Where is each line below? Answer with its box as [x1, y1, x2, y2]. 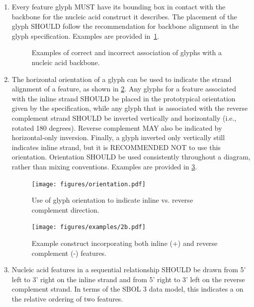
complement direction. [31, 204, 99, 215]
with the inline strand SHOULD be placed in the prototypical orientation [11, 93, 236, 103]
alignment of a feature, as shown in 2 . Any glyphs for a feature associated [11, 83, 237, 94]
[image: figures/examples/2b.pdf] [31, 224, 146, 231]
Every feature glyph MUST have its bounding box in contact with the [11, 1, 226, 11]
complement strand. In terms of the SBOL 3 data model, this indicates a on [11, 284, 244, 294]
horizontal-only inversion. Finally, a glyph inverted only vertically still [11, 132, 225, 143]
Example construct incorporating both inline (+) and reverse [31, 238, 218, 248]
